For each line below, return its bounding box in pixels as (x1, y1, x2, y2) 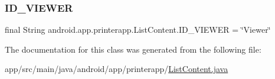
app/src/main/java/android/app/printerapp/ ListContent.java (5, 63, 228, 75)
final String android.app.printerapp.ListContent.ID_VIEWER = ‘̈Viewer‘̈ (5, 23, 271, 36)
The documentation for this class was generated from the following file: (5, 43, 261, 55)
